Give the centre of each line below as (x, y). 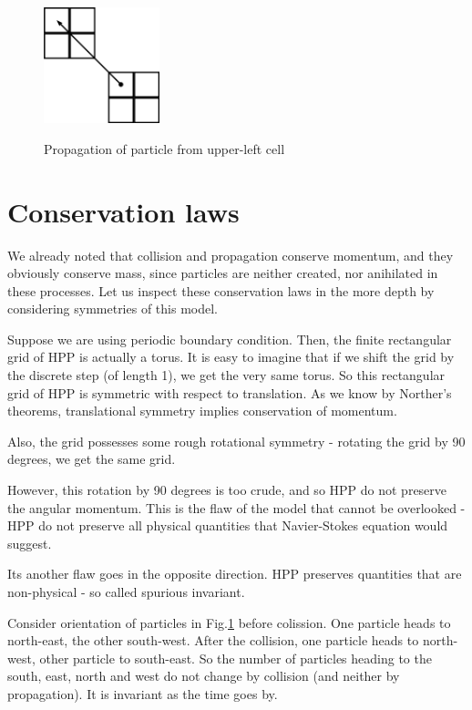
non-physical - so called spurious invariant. (126, 592)
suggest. (30, 543)
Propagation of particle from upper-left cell (164, 148)
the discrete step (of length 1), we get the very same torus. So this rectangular (226, 375)
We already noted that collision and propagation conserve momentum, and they (231, 255)
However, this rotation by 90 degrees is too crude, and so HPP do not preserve (227, 490)
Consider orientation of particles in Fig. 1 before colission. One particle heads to (229, 622)
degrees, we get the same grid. (92, 459)
